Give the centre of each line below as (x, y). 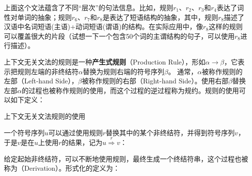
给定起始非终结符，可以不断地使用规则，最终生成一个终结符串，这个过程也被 (126, 158)
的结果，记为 (82, 142)
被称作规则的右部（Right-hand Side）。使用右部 (155, 81)
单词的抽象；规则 (44, 17)
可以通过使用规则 (76, 132)
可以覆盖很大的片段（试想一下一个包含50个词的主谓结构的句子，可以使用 (119, 36)
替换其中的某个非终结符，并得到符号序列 (170, 132)
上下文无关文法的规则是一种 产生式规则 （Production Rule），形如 (105, 61)
